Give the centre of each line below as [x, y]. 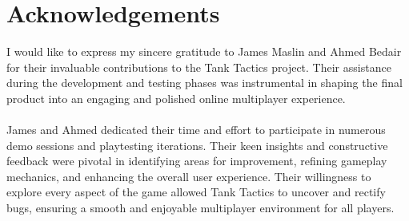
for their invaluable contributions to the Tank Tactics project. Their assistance [199, 67]
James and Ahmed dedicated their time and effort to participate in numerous [196, 130]
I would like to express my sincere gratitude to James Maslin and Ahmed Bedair [204, 51]
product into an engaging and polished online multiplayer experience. [176, 98]
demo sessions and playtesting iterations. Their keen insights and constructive [197, 145]
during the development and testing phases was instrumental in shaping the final [204, 83]
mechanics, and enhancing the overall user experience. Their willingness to [189, 176]
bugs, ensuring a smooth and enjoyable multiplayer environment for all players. [200, 208]
